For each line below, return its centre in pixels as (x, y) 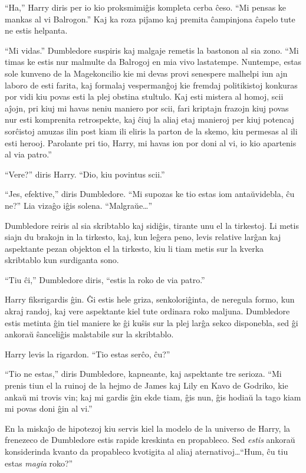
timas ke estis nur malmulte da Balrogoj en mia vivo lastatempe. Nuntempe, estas (153, 62)
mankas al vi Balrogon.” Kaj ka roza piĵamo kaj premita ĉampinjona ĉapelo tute (150, 19)
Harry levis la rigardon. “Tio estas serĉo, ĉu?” (88, 354)
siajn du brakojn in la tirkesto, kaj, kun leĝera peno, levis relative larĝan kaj (143, 237)
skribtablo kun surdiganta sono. (62, 260)
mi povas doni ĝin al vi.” (49, 408)
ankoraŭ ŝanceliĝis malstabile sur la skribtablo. (89, 334)
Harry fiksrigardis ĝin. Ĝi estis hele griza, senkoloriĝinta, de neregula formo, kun (150, 299)
